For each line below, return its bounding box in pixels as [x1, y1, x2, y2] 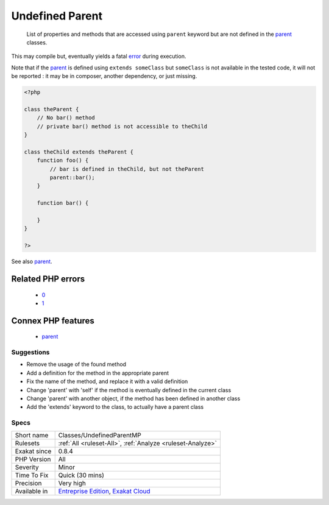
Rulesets [15, 439, 40, 447]
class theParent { [24, 105, 79, 113]
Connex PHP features [11, 316, 94, 326]
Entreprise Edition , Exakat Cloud [58, 487, 150, 495]
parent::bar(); [49, 174, 96, 181]
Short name [15, 431, 49, 439]
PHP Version [15, 454, 51, 463]
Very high [58, 479, 87, 487]
